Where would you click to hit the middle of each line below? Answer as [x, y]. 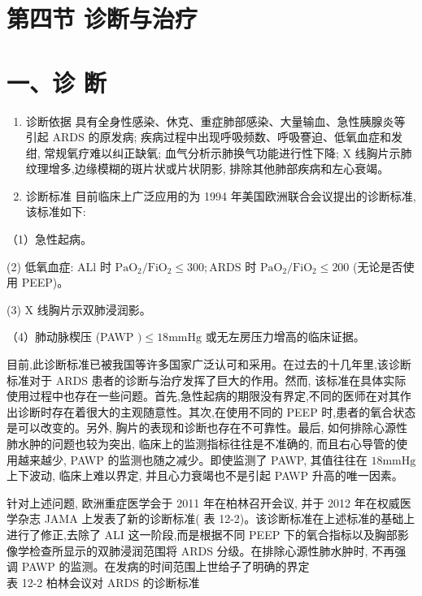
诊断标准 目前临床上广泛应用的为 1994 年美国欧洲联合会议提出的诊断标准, [221, 195]
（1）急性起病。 [49, 239]
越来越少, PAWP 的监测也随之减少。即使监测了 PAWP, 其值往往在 [192, 459]
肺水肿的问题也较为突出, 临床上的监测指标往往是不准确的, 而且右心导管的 [202, 443]
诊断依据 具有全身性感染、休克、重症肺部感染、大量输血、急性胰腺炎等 [215, 121]
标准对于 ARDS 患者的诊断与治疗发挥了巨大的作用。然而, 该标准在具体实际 [207, 380]
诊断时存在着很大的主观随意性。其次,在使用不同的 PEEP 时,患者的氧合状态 [217, 411]
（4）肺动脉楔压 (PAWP [70, 337]
